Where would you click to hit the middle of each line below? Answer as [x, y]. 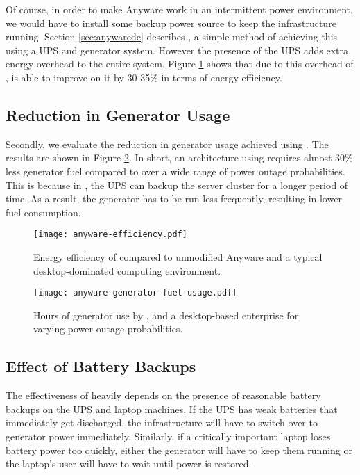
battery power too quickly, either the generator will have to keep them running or [179, 450]
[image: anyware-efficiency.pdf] [110, 235]
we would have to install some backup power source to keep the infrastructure [171, 23]
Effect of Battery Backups [101, 366]
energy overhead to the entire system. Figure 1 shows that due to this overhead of [180, 64]
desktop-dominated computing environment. [127, 270]
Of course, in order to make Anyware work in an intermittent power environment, [179, 9]
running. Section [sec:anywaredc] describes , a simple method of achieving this [172, 37]
